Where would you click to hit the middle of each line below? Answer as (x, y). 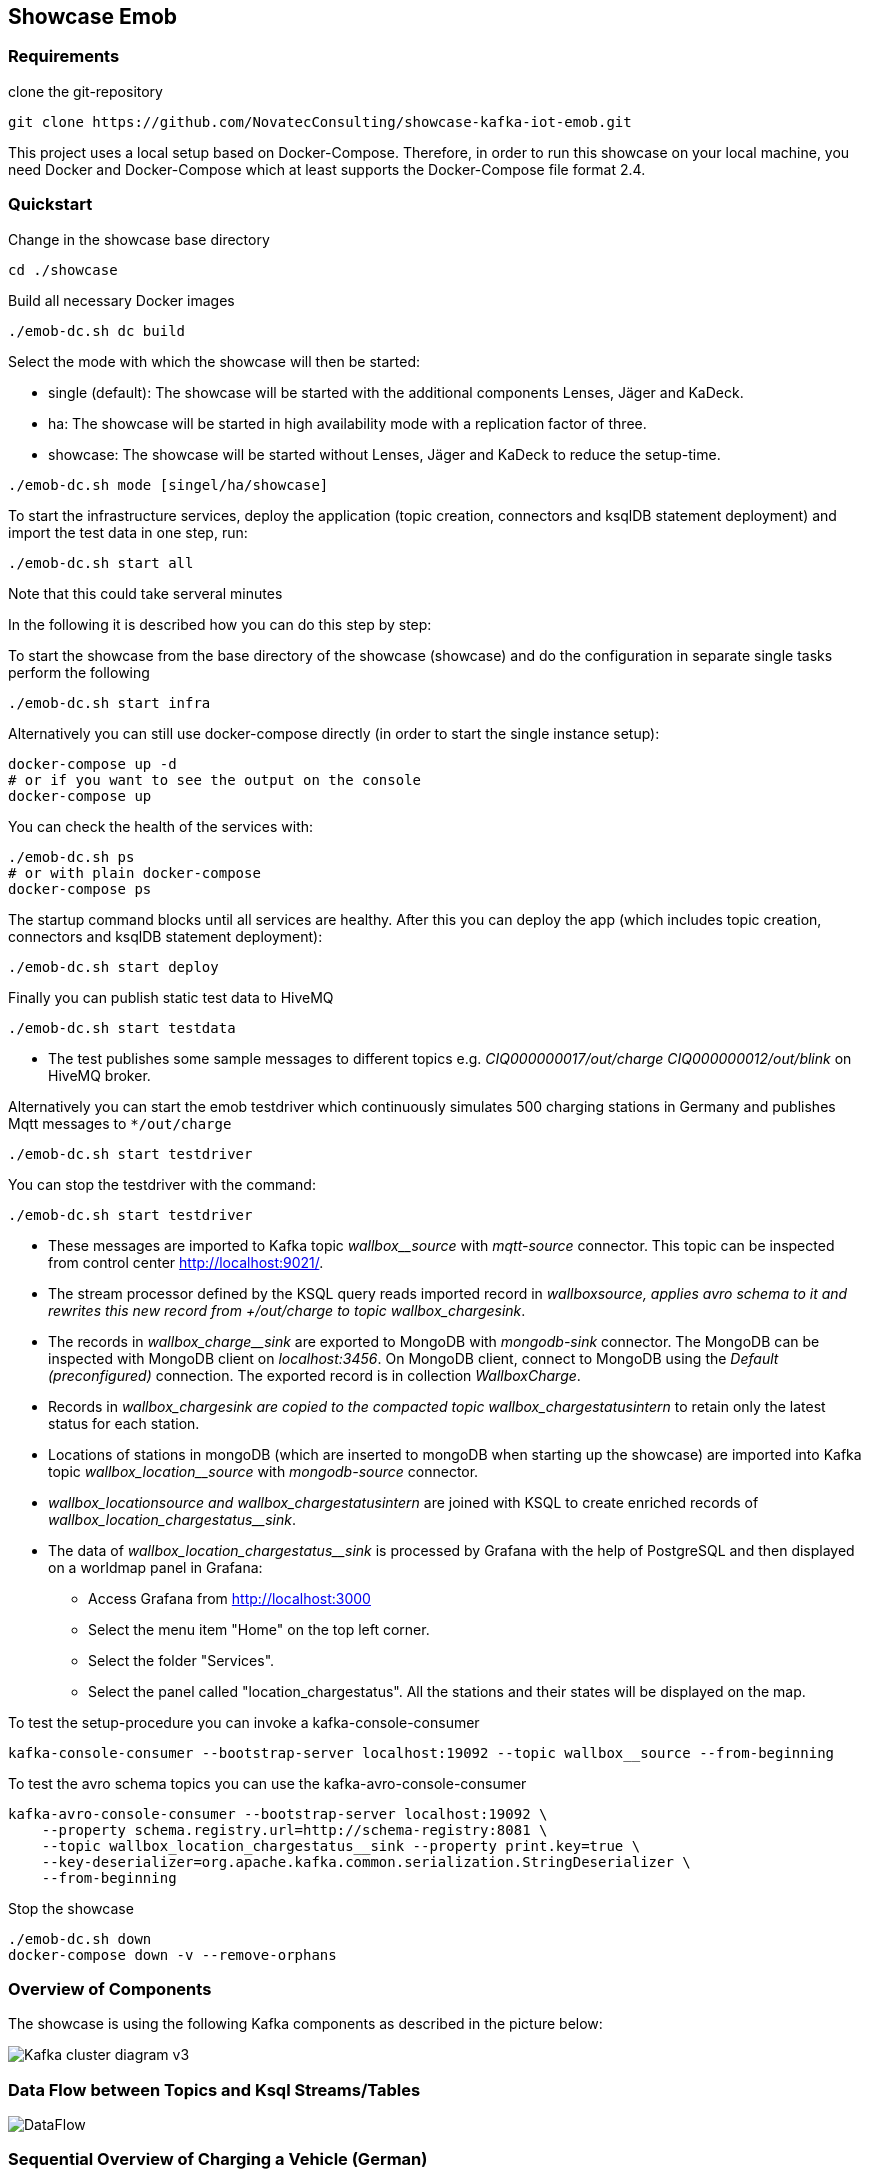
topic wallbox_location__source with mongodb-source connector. (263, 1471)
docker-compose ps (80, 888)
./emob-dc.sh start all (101, 562)
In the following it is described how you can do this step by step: (220, 624)
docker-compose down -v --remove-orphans (172, 1954)
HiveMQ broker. (99, 1075)
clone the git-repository (85, 91)
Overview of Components (110, 1988)
